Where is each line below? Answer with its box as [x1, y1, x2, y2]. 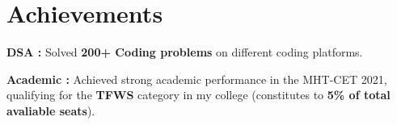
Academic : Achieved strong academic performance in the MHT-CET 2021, [6, 70, 387, 87]
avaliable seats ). [6, 102, 95, 119]
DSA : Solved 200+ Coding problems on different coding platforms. [6, 44, 363, 60]
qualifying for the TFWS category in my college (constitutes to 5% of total [6, 86, 391, 103]
